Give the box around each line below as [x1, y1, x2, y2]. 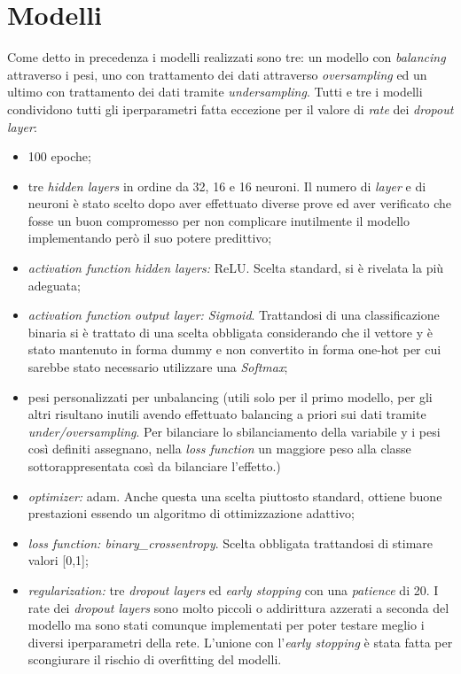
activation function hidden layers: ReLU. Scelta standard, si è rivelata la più [27, 259, 444, 277]
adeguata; [27, 275, 81, 294]
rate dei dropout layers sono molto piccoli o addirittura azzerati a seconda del [27, 598, 449, 616]
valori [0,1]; [27, 551, 89, 569]
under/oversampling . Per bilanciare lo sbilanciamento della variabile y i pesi [27, 422, 441, 440]
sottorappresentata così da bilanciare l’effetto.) [27, 457, 281, 475]
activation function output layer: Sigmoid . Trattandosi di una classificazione [27, 306, 440, 324]
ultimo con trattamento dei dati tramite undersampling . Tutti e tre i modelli [7, 82, 423, 101]
